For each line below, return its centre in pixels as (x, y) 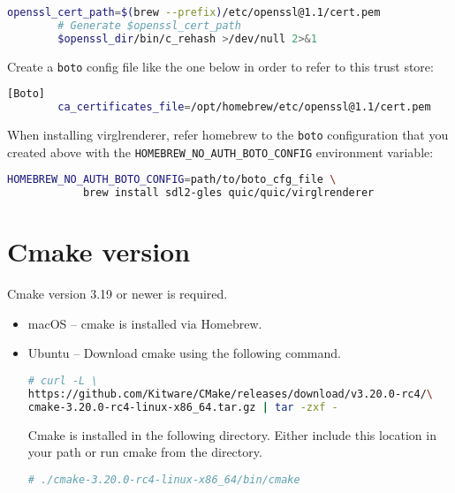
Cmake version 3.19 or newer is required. (118, 294)
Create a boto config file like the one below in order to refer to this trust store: (220, 66)
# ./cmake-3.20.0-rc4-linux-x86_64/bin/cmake (164, 479)
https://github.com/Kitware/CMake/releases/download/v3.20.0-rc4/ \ (230, 394)
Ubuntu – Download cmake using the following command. (184, 353)
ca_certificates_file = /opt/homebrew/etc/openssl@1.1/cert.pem (244, 107)
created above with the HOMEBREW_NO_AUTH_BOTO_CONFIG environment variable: (220, 152)
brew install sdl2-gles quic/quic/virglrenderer (228, 193)
